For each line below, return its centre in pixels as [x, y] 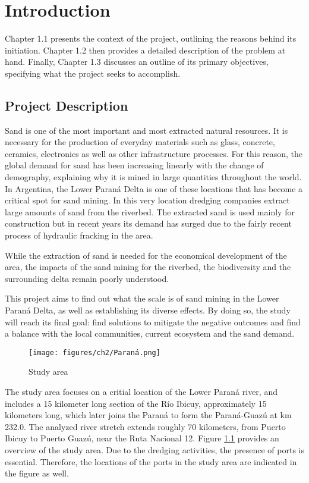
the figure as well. [37, 473]
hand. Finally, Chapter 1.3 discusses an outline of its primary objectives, [137, 62]
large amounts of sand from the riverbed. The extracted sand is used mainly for [150, 211]
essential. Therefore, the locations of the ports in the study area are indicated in [151, 461]
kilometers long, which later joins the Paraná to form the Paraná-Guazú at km [148, 415]
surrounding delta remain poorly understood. [87, 278]
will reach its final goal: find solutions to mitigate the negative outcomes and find [153, 322]
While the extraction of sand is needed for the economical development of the [146, 255]
